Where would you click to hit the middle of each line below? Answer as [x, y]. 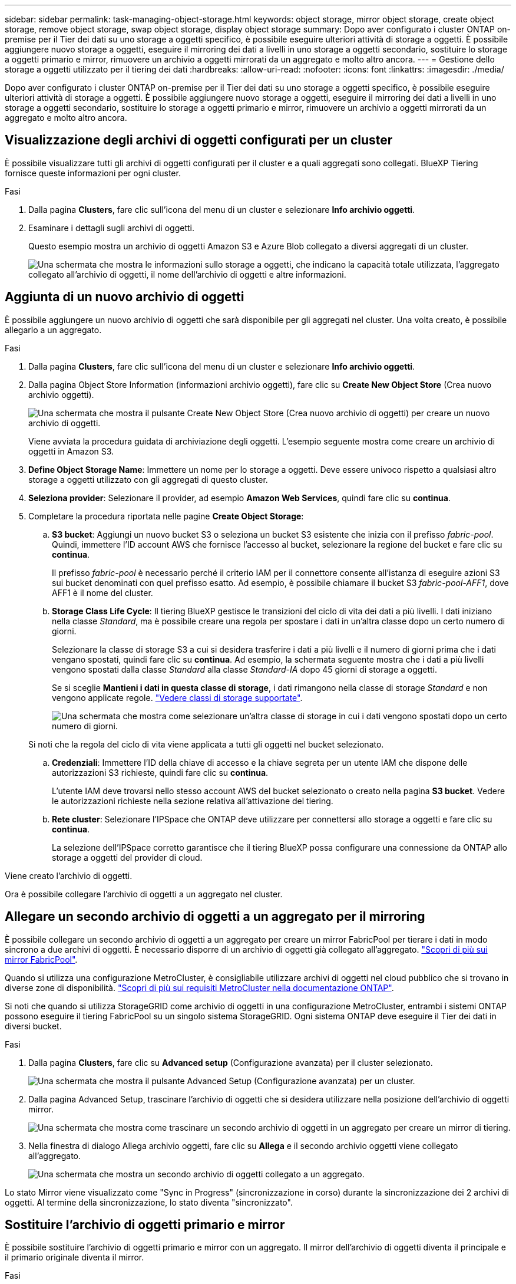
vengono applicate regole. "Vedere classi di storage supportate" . [177, 697]
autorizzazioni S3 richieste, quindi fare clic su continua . [160, 772]
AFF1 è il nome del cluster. [102, 592]
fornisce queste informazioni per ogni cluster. [93, 173]
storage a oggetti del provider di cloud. [127, 857]
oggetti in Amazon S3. [71, 451]
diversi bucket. [33, 1026]
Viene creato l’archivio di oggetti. [69, 875]
